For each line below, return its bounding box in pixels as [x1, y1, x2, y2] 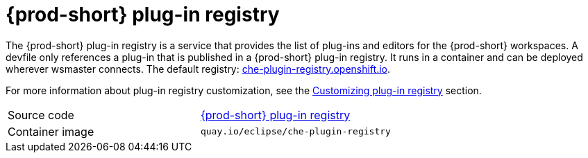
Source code [8, 107, 74, 122]
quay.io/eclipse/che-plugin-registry [200, 126, 391, 137]
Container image [8, 124, 94, 139]
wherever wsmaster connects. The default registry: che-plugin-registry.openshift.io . [6, 62, 391, 75]
